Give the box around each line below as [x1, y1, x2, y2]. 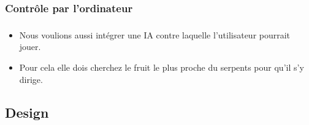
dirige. [19, 73, 43, 85]
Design [5, 102, 49, 121]
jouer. [19, 40, 41, 53]
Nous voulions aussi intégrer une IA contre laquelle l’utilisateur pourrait [19, 28, 291, 41]
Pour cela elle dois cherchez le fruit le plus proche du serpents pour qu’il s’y [19, 60, 304, 73]
